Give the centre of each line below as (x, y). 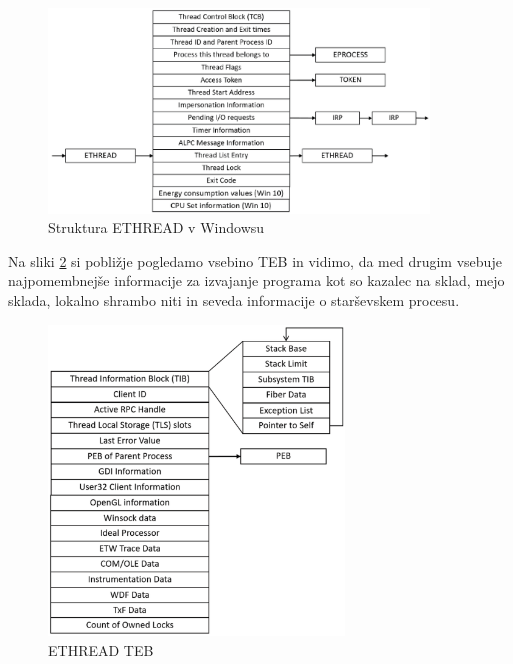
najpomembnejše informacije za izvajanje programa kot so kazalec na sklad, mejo (256, 280)
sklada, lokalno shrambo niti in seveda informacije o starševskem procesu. (234, 300)
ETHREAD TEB (101, 649)
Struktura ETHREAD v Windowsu (156, 227)
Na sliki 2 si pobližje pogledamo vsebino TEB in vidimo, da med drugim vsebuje (255, 260)
